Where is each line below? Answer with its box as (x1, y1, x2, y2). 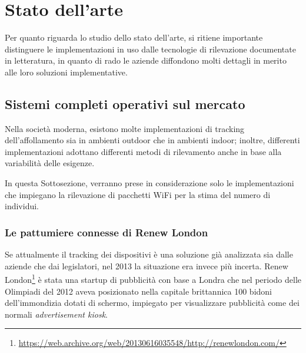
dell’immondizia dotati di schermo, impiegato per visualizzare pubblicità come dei (5, 296, 300, 309)
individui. (5, 200, 39, 212)
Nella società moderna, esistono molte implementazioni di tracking (5, 122, 245, 134)
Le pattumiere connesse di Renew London (5, 225, 208, 239)
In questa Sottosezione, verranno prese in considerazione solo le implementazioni (5, 177, 294, 189)
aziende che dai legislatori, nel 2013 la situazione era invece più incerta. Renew (5, 259, 288, 272)
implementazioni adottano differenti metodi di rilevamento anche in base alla (5, 145, 282, 157)
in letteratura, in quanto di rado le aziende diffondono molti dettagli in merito (5, 54, 287, 67)
